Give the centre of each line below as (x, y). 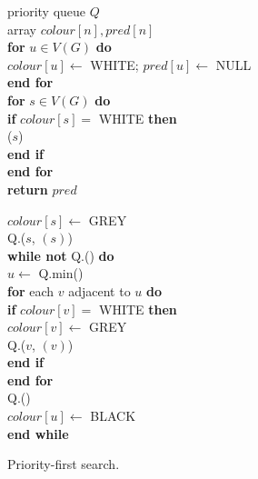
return (28, 189)
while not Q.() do (61, 255)
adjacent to (99, 290)
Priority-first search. (64, 464)
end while (38, 433)
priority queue (47, 11)
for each (31, 290)
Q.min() (61, 273)
